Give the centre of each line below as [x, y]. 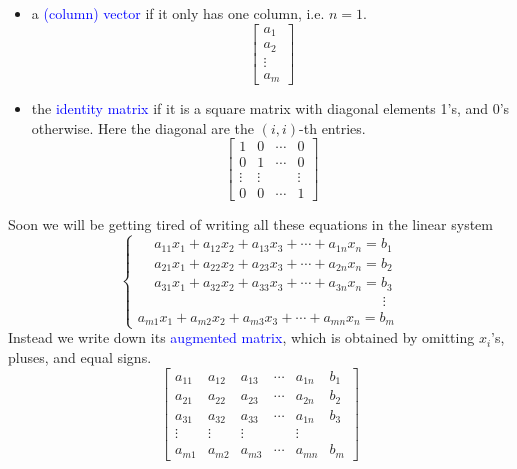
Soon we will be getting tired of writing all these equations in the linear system [250, 224]
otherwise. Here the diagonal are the [143, 127]
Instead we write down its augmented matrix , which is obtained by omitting [241, 337]
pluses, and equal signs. [80, 357]
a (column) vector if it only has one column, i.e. [178, 13]
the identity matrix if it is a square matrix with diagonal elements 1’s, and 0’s [270, 108]
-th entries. [332, 127]
